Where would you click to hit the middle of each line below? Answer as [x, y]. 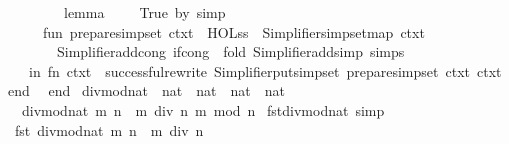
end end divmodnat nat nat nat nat [146, 90]
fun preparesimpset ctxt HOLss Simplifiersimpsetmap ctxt [233, 31]
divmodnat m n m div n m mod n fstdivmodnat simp [203, 109]
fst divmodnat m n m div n [109, 129]
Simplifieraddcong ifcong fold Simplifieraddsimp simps [230, 51]
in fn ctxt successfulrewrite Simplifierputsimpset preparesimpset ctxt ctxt [265, 70]
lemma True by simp [144, 12]
